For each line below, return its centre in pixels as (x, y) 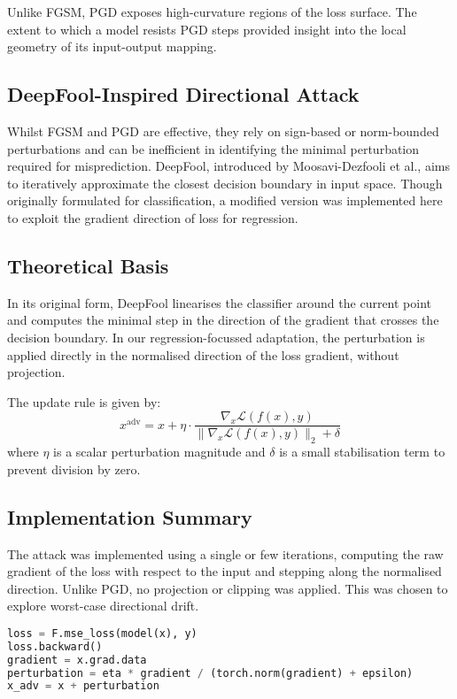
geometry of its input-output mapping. (112, 46)
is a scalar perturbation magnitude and (159, 452)
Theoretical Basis (88, 265)
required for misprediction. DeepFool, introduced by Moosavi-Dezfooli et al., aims (228, 166)
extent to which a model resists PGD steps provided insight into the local (207, 29)
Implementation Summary (130, 516)
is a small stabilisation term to (362, 452)
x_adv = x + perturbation (83, 686)
